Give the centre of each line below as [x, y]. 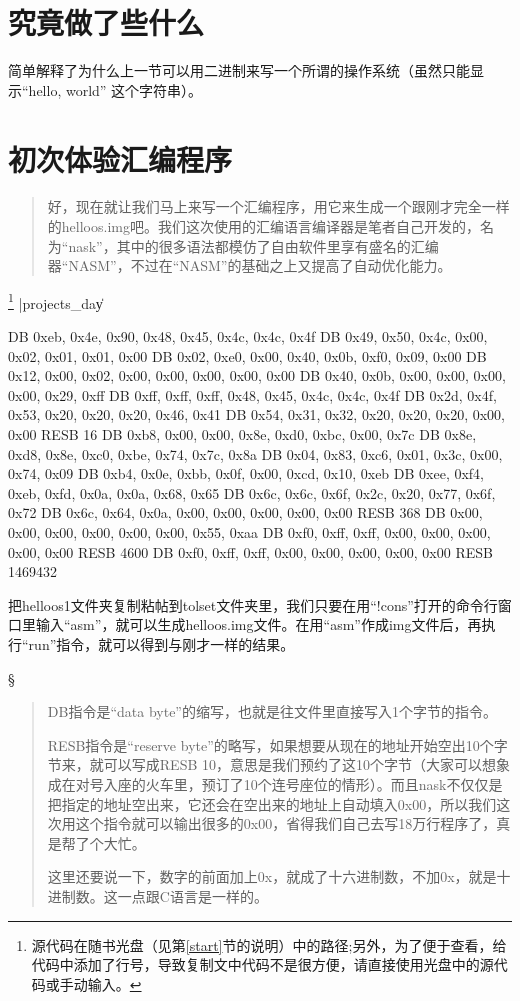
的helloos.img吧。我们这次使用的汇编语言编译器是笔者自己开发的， [263, 226]
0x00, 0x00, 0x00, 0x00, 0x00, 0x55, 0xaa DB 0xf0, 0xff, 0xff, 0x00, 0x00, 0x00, [249, 532]
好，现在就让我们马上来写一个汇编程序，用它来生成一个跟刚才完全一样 [278, 206]
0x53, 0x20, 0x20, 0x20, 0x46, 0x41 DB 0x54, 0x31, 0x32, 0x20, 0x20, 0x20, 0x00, [257, 414]
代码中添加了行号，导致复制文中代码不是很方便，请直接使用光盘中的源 [262, 964]
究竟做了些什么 [106, 22]
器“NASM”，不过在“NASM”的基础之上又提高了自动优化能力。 [249, 265]
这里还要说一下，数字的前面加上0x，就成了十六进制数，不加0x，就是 [272, 876]
